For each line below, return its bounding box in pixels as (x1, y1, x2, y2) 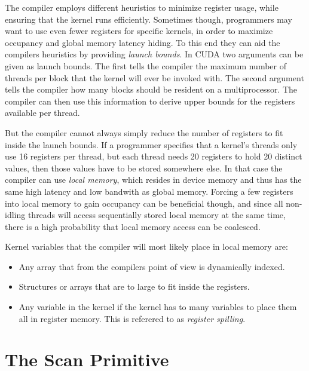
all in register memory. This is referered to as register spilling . (19, 312, 246, 324)
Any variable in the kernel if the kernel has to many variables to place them (19, 301, 297, 313)
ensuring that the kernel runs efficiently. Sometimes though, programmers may (5, 13, 292, 25)
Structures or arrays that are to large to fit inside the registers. (19, 280, 250, 293)
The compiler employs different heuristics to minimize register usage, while (5, 1, 279, 13)
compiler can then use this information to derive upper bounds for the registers (5, 94, 295, 107)
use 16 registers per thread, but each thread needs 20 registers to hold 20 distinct (5, 150, 302, 162)
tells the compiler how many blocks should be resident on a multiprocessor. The (5, 83, 298, 96)
